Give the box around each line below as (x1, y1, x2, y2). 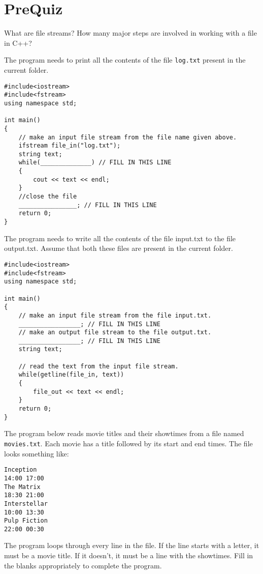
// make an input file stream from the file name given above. (18, 133, 237, 141)
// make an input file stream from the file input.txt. (18, 311, 212, 319)
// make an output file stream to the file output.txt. (18, 329, 212, 336)
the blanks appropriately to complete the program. (4, 560, 162, 570)
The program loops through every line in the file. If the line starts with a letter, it (4, 540, 259, 551)
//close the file (18, 193, 77, 200)
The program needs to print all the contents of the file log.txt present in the (4, 54, 246, 65)
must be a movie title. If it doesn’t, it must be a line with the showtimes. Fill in (4, 550, 253, 561)
